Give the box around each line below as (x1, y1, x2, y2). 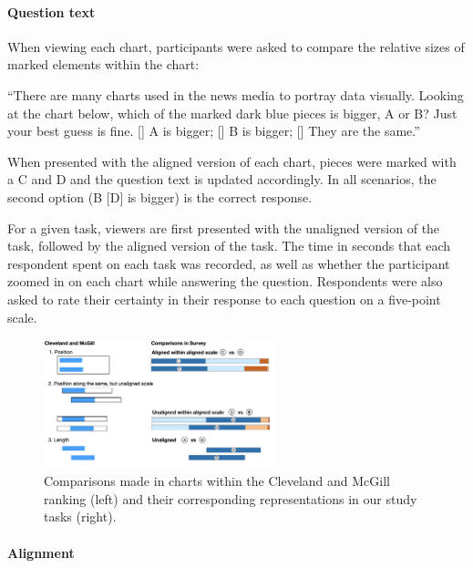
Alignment (7, 542, 75, 562)
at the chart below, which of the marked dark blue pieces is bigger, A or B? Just (7, 103, 458, 122)
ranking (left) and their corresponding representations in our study (44, 489, 417, 508)
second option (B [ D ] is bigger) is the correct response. (7, 187, 313, 206)
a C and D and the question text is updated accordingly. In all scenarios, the (7, 170, 437, 189)
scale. (7, 307, 37, 326)
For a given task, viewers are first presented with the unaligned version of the (7, 218, 440, 237)
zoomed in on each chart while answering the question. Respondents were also (7, 272, 443, 291)
